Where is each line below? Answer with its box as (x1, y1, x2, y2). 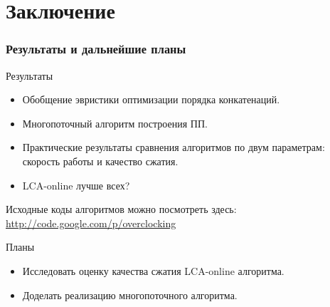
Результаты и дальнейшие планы (6, 40, 186, 58)
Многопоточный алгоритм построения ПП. (22, 115, 208, 130)
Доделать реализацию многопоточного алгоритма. (22, 287, 238, 302)
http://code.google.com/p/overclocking (6, 215, 176, 230)
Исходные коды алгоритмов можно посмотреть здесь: (6, 202, 237, 217)
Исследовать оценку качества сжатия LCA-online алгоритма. (22, 263, 284, 278)
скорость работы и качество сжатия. (22, 153, 179, 168)
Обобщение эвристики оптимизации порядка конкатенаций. (22, 92, 280, 107)
